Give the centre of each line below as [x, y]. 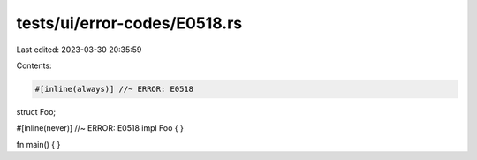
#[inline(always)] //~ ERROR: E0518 [114, 89]
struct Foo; [36, 111]
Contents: [34, 65]
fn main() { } [38, 144]
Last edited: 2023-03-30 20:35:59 [79, 50]
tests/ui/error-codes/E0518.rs [129, 23]
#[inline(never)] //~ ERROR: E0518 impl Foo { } [100, 128]
